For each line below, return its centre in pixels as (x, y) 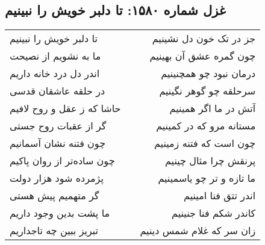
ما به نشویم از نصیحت (55, 56)
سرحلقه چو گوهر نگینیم (207, 91)
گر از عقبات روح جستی (58, 126)
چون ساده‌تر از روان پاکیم (62, 161)
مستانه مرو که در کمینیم (206, 126)
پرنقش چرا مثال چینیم (210, 161)
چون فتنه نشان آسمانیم (58, 143)
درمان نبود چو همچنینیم (208, 73)
